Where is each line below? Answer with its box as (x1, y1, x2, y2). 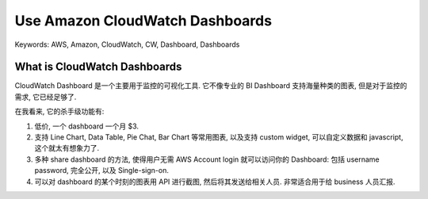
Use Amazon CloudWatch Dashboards (14, 12, 273, 29)
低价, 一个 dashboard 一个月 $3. (34, 121, 139, 131)
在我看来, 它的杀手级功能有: (14, 107, 105, 117)
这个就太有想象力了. (34, 144, 100, 153)
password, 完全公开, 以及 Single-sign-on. (34, 166, 170, 175)
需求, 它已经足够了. (14, 92, 77, 101)
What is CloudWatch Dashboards (14, 60, 182, 74)
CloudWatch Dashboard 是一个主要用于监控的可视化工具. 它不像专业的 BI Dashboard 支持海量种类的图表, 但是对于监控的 (14, 81, 407, 90)
